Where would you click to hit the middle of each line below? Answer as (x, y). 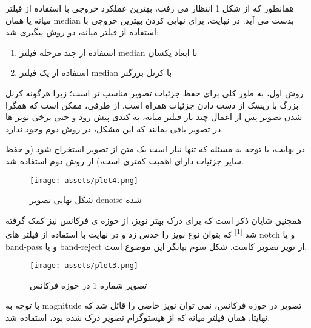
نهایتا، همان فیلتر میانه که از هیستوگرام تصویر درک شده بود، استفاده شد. (138, 317)
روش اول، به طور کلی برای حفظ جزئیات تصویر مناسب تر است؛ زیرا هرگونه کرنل (155, 92)
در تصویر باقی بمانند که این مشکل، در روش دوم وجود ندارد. (115, 128)
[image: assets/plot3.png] (84, 266)
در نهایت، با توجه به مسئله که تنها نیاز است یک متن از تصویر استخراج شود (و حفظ (155, 149)
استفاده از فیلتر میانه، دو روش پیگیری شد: (82, 32)
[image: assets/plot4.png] (84, 180)
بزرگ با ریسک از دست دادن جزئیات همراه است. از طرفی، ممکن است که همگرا (152, 105)
